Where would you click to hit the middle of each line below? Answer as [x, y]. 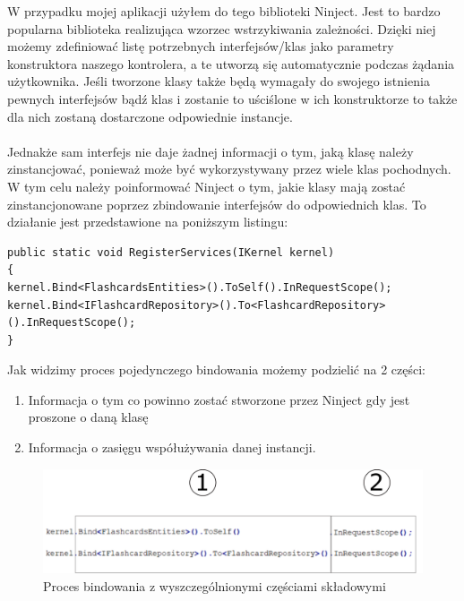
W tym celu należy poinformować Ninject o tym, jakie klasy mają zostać [206, 186]
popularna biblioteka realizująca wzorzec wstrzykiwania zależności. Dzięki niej [222, 28]
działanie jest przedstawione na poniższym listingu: [148, 222]
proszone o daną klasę [88, 417]
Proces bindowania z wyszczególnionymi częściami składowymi [215, 586]
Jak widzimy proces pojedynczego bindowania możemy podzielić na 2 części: [217, 369]
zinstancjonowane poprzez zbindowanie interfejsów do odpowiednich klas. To [217, 204]
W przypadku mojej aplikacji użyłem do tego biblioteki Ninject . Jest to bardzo [224, 11]
